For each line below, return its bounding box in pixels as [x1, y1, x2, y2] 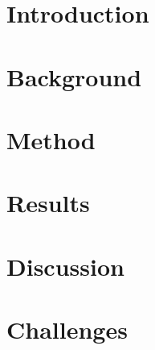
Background [6, 60, 142, 93]
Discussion [6, 249, 124, 282]
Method [6, 123, 96, 156]
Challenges [6, 313, 128, 346]
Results [6, 186, 90, 219]
